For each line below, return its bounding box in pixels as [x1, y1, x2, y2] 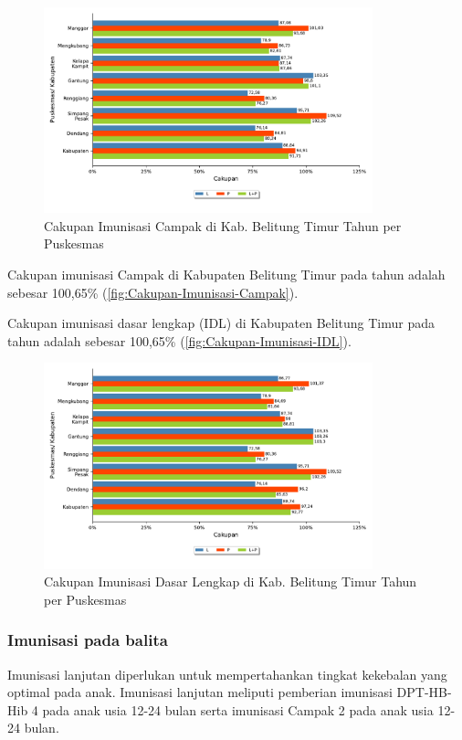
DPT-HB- [396, 682, 452, 702]
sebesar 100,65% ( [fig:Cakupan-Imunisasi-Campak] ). [7, 282, 299, 301]
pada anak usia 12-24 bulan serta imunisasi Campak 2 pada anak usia [42, 700, 434, 719]
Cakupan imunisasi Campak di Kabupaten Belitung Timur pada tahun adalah [7, 265, 446, 284]
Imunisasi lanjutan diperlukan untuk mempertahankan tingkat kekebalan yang [7, 664, 447, 683]
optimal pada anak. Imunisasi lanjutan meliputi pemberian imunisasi [7, 682, 393, 702]
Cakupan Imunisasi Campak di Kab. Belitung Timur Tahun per [44, 216, 402, 235]
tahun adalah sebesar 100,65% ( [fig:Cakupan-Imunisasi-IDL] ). [7, 331, 352, 350]
